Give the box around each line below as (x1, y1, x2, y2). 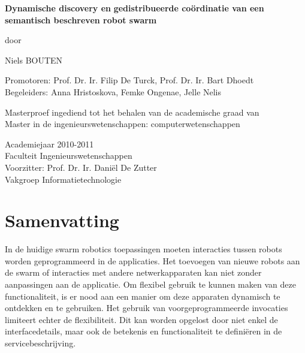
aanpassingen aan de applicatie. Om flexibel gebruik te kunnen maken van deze (5, 278, 296, 291)
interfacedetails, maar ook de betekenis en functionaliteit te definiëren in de (5, 325, 282, 337)
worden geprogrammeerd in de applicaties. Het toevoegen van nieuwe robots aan (5, 254, 300, 267)
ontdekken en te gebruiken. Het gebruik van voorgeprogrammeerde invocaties (5, 301, 288, 314)
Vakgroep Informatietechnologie (5, 173, 122, 185)
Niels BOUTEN (5, 53, 63, 66)
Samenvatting (5, 208, 119, 233)
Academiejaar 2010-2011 (5, 137, 94, 150)
